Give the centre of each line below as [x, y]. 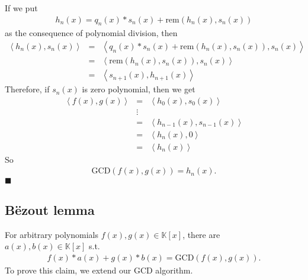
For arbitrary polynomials [52, 234]
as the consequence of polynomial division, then [91, 33]
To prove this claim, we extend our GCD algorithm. [99, 270]
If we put [21, 8]
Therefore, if [27, 89]
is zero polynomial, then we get [139, 89]
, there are [201, 234]
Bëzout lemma [50, 209]
